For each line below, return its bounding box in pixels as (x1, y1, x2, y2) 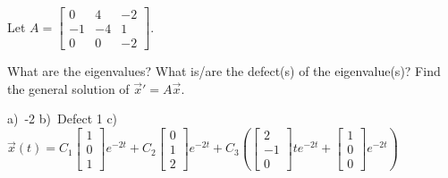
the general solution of (7, 79, 130, 97)
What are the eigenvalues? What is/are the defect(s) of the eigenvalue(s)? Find (7, 62, 441, 81)
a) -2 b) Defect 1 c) (7, 109, 118, 128)
